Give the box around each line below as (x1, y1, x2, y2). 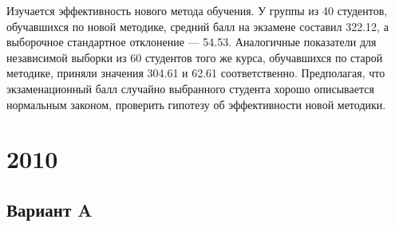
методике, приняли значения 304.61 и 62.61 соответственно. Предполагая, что (6, 65, 385, 81)
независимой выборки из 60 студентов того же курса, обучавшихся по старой (6, 49, 383, 65)
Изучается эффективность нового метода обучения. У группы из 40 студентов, (6, 2, 388, 18)
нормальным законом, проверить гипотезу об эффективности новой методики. (6, 96, 386, 112)
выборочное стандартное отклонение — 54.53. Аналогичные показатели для (6, 33, 377, 50)
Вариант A (6, 197, 93, 221)
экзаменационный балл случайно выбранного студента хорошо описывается (6, 80, 374, 96)
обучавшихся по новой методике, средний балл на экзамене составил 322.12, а (6, 18, 389, 34)
